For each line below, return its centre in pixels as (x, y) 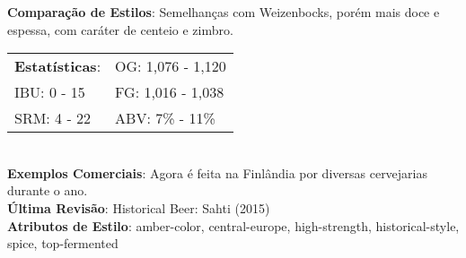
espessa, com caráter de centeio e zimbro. (120, 29)
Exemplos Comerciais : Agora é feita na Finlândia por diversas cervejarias (218, 172)
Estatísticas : (58, 66)
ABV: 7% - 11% (165, 118)
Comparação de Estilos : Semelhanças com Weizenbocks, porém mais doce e (224, 12)
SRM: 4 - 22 (53, 118)
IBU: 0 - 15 (50, 92)
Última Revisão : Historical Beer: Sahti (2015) (139, 207)
